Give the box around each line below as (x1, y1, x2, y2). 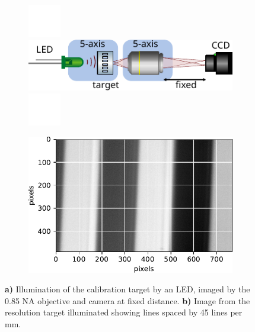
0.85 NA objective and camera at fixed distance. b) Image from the (5, 294, 250, 307)
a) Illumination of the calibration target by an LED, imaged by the (5, 283, 250, 295)
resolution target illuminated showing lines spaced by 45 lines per (5, 306, 243, 318)
